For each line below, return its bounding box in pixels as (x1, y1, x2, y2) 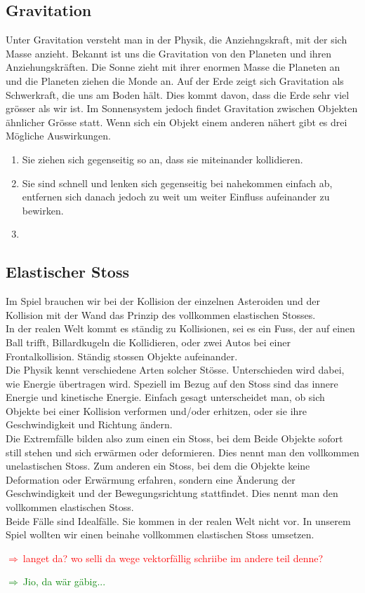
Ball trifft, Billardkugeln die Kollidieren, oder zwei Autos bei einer (6, 334, 291, 349)
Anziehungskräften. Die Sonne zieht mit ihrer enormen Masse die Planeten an (6, 60, 340, 74)
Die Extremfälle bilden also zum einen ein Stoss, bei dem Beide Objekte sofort (6, 431, 343, 446)
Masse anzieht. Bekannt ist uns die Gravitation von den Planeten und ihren (6, 46, 332, 60)
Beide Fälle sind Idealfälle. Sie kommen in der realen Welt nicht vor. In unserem (6, 513, 351, 528)
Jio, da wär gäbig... (22, 574, 106, 589)
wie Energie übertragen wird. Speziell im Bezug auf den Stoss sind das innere (6, 376, 338, 390)
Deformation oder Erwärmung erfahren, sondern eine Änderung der (6, 472, 296, 486)
